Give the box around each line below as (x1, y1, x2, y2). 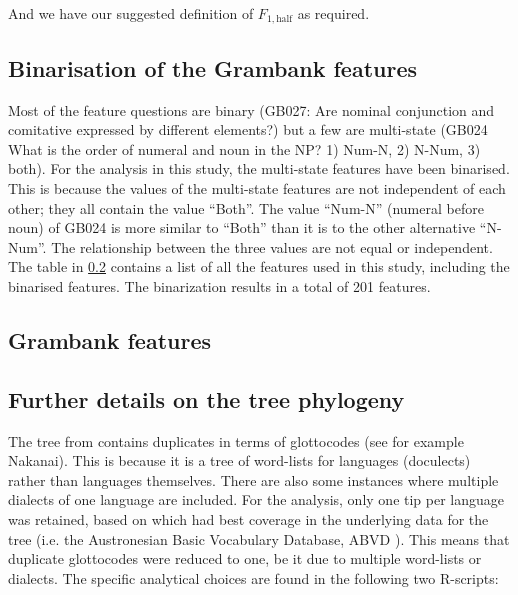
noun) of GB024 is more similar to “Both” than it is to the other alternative (8, 217, 476, 238)
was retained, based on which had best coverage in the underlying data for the (8, 508, 489, 529)
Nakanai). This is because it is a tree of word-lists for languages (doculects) (8, 450, 471, 471)
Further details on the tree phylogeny (8, 383, 405, 414)
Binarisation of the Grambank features (8, 52, 418, 83)
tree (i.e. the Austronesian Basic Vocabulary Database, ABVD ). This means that (8, 528, 510, 549)
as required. (297, 3, 370, 23)
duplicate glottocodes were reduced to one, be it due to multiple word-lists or (8, 548, 482, 569)
